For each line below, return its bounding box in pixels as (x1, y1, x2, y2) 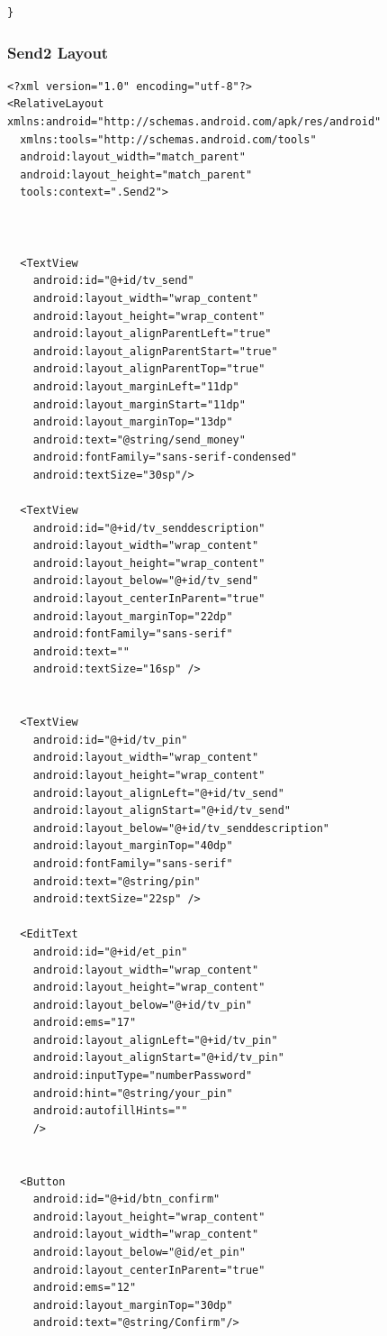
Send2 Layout (7, 41, 109, 63)
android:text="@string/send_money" (32, 433, 246, 446)
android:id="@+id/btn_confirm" (32, 1193, 220, 1206)
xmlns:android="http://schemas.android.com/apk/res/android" (7, 115, 382, 128)
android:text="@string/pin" (32, 874, 201, 888)
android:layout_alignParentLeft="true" (32, 327, 272, 341)
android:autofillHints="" (32, 1104, 188, 1118)
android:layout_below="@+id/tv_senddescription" (32, 821, 329, 835)
